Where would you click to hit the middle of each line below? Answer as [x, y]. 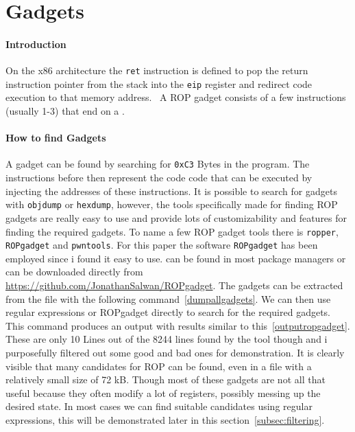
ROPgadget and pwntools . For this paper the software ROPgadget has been [162, 245]
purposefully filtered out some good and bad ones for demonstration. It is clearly [175, 353]
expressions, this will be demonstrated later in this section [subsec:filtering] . [165, 420]
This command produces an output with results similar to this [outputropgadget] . [178, 325]
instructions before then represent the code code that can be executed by [159, 178]
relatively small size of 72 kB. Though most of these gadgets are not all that [166, 379]
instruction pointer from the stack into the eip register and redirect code [159, 83]
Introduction [36, 44]
